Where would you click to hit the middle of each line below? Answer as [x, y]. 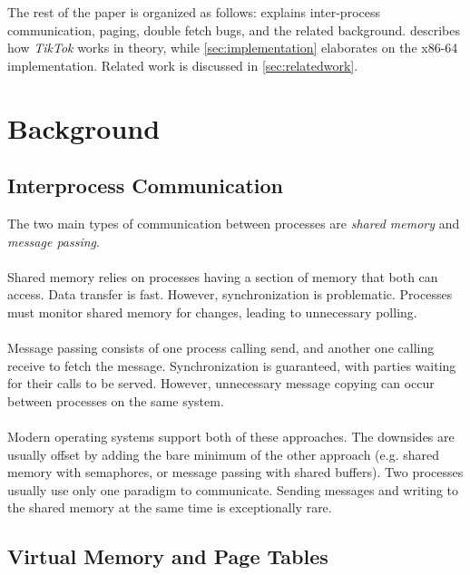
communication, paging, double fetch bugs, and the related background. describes [234, 29]
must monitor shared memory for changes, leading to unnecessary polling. [212, 312]
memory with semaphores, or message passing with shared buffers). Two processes [235, 472]
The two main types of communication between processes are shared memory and [234, 223]
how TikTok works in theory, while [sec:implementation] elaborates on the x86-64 [233, 48]
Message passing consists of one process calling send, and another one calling [221, 348]
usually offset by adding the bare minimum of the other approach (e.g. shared [224, 454]
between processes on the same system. [116, 400]
